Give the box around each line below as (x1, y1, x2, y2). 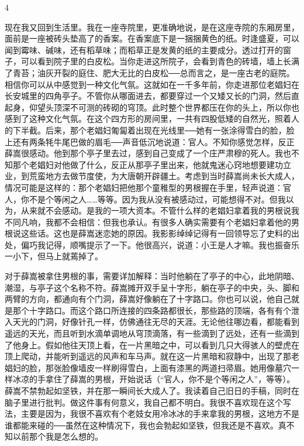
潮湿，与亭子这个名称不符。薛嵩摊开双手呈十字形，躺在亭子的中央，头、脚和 (5, 281, 299, 293)
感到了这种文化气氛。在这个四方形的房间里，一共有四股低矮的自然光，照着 (5, 112, 291, 125)
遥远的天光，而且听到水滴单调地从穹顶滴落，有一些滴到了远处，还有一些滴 (5, 327, 291, 339)
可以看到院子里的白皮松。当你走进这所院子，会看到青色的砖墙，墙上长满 (20, 55, 299, 67)
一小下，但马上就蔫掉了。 (5, 250, 103, 262)
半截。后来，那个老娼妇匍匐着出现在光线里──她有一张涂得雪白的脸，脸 (20, 123, 295, 136)
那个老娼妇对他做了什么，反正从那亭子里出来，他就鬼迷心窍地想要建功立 (12, 158, 291, 170)
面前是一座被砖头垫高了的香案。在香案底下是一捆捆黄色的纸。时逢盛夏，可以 (5, 32, 299, 44)
